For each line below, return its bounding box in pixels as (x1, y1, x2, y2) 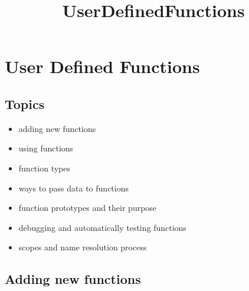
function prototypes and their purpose (18, 201, 157, 214)
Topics (5, 94, 45, 113)
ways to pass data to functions (18, 181, 129, 194)
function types (18, 161, 71, 174)
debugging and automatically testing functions (18, 221, 186, 233)
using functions (18, 142, 74, 154)
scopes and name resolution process (18, 241, 147, 253)
